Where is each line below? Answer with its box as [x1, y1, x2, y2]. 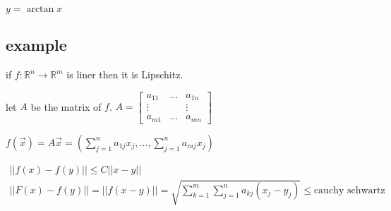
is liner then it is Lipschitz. [66, 67, 184, 82]
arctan [26, 4, 54, 14]
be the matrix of [30, 99, 102, 114]
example [6, 34, 67, 56]
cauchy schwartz [313, 185, 385, 195]
